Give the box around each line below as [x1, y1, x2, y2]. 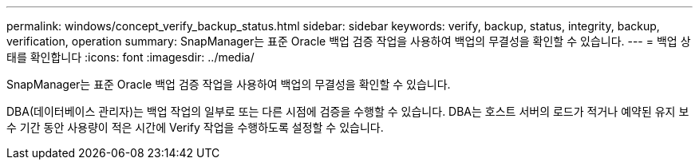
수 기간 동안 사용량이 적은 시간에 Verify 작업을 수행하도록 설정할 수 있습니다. [6, 121, 384, 134]
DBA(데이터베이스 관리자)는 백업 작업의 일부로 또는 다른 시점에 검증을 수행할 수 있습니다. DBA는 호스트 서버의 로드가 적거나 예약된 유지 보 [6, 105, 689, 118]
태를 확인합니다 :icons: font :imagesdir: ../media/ [6, 50, 255, 64]
